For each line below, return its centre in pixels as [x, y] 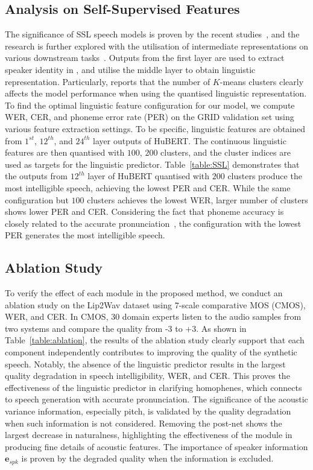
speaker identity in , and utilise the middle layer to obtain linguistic [130, 69]
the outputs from [36, 176]
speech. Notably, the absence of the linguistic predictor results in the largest [145, 364]
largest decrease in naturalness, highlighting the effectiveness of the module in [149, 435]
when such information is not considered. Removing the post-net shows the [144, 423]
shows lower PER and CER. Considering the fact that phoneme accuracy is [144, 211]
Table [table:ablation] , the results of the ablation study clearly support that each [155, 340]
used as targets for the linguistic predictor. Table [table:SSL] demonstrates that [152, 164]
